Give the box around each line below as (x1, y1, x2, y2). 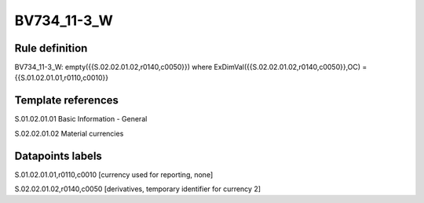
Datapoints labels (14, 149, 102, 162)
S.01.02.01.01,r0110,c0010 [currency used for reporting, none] (14, 169, 214, 179)
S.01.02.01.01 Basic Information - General (14, 114, 148, 124)
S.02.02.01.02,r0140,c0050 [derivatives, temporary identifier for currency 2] (14, 184, 261, 194)
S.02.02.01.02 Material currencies (14, 129, 124, 138)
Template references (14, 94, 119, 107)
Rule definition (14, 42, 88, 55)
